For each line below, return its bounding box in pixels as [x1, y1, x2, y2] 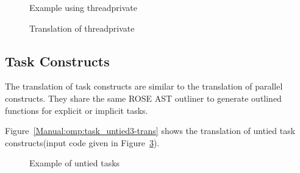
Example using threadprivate [29, 1, 137, 13]
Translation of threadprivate [29, 21, 135, 34]
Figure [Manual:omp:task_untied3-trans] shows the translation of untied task [5, 124, 296, 137]
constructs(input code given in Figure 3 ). [5, 136, 160, 149]
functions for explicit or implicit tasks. [5, 104, 148, 116]
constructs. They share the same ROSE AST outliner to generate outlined [5, 91, 282, 104]
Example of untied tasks [29, 157, 120, 169]
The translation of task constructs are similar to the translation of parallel [5, 80, 283, 93]
